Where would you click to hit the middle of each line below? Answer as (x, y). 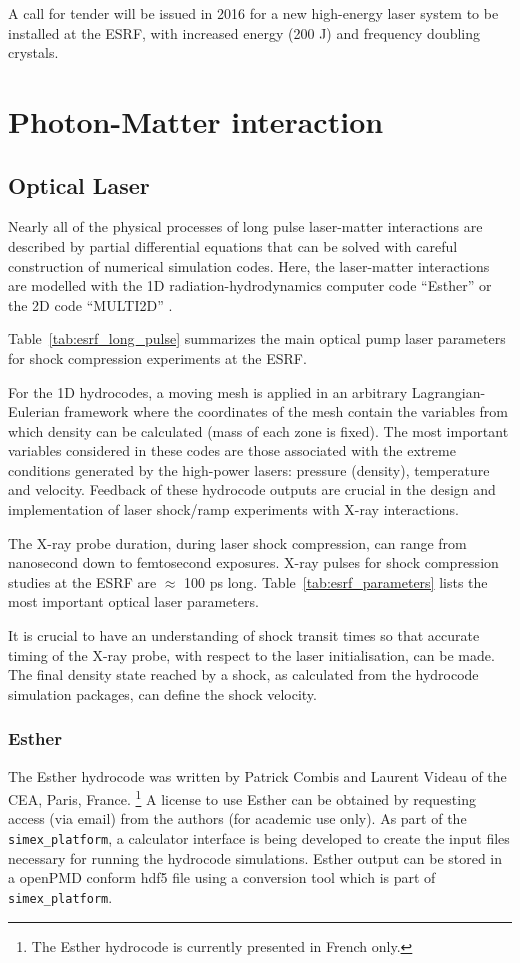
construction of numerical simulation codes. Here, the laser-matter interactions (249, 265)
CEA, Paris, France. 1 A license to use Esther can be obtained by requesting (242, 797)
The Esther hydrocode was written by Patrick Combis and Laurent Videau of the (257, 775)
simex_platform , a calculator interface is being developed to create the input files (259, 838)
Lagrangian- (448, 391)
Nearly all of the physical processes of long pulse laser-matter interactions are (245, 226)
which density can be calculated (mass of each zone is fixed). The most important (258, 430)
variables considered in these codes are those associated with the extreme (232, 450)
